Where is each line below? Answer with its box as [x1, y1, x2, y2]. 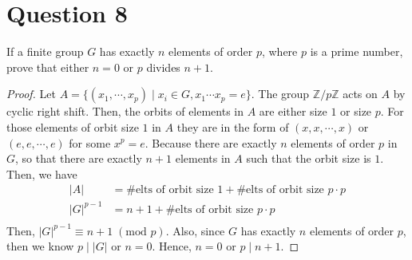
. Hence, [152, 238, 192, 254]
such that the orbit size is [246, 150, 371, 167]
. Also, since [165, 222, 225, 238]
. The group [251, 85, 310, 102]
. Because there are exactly [145, 134, 277, 151]
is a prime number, [310, 43, 403, 60]
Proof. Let [6, 85, 56, 102]
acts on [343, 85, 378, 102]
